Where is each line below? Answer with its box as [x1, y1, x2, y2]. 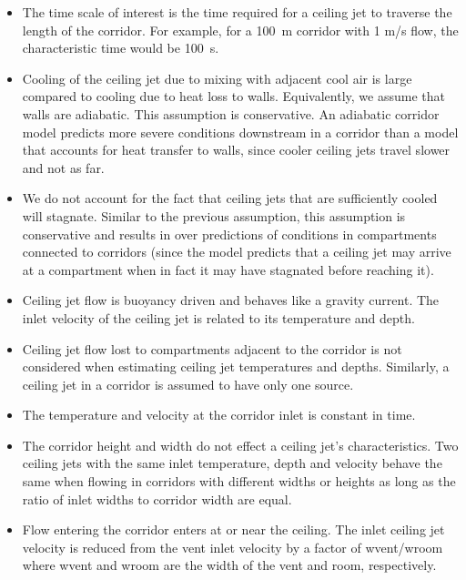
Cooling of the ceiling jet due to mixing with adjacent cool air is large [22, 68, 412, 87]
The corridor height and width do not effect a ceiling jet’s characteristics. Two [22, 435, 459, 454]
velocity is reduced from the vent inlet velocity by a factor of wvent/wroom [22, 537, 443, 556]
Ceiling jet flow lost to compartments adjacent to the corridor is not [22, 339, 402, 358]
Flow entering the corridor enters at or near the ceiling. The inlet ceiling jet [22, 520, 445, 539]
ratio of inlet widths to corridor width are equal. [22, 489, 292, 508]
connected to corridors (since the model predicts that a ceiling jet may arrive [22, 242, 451, 261]
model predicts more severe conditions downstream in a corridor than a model [22, 122, 459, 141]
